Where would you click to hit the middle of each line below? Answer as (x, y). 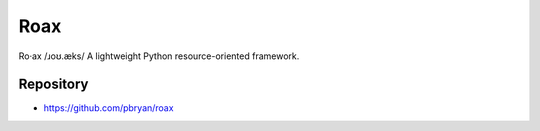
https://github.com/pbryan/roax (108, 108)
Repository (53, 84)
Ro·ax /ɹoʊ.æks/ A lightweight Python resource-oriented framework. (159, 56)
